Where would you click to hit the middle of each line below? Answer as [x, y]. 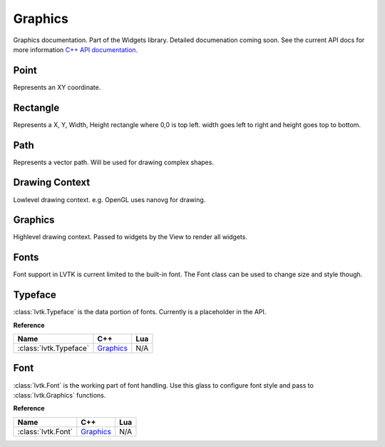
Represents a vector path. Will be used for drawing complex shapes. [113, 162]
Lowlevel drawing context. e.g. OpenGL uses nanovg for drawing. [109, 199]
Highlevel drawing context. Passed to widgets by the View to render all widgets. [130, 237]
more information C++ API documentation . [76, 49]
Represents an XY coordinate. [57, 87]
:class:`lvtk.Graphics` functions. [60, 395]
